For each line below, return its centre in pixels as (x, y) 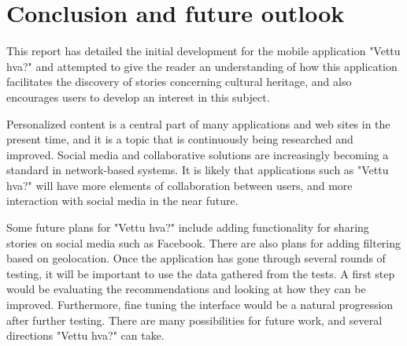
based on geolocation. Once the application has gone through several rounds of (196, 258)
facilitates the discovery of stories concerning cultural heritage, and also (179, 82)
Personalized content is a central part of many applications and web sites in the (198, 123)
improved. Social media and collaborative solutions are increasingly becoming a (198, 154)
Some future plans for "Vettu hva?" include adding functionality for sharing (188, 227)
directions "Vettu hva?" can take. (85, 335)
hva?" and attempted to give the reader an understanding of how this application (202, 66)
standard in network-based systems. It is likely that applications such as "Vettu (198, 170)
